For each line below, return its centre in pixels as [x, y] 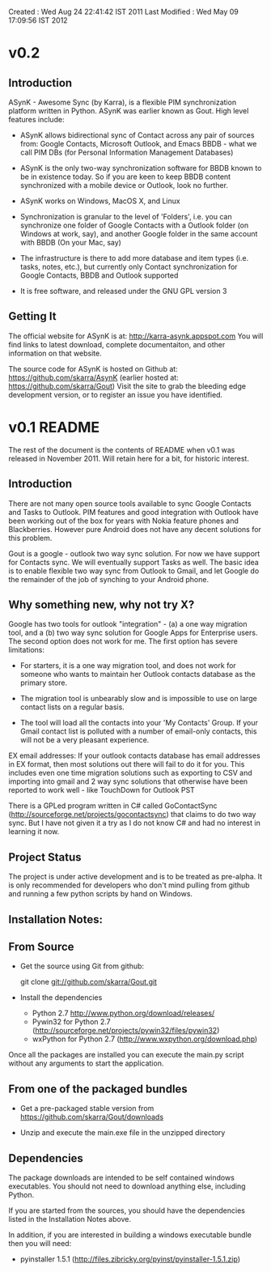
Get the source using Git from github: [82, 966]
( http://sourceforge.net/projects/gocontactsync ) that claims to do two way [132, 815]
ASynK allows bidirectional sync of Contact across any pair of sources [137, 135]
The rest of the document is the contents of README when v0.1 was [122, 449]
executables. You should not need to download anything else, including [127, 1186]
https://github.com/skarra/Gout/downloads [92, 1117]
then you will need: [40, 1244]
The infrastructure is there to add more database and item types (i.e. [134, 258]
